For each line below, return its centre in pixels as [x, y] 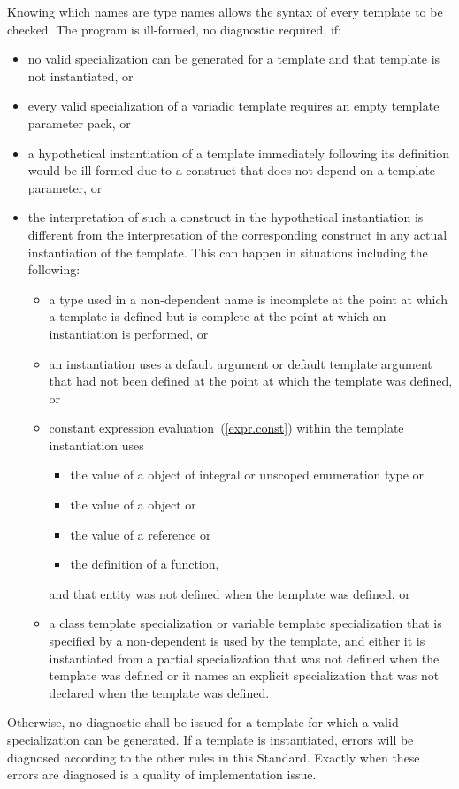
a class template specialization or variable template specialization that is [245, 623]
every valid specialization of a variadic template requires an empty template [233, 106]
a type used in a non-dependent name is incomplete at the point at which [249, 299]
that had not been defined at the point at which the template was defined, [251, 381]
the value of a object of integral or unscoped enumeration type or [247, 475]
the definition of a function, [145, 564]
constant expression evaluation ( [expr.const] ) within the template [226, 428]
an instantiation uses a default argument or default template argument [241, 363]
